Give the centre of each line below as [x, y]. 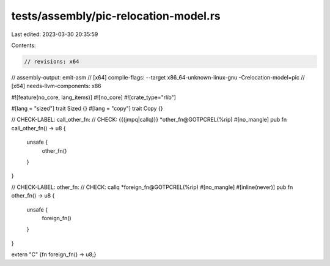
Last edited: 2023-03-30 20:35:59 [55, 34]
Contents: [24, 45]
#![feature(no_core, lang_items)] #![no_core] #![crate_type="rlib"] [94, 97]
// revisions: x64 [52, 61]
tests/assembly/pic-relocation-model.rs [116, 16]
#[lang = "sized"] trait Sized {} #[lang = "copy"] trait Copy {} [87, 109]
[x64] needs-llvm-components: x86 [57, 86]
